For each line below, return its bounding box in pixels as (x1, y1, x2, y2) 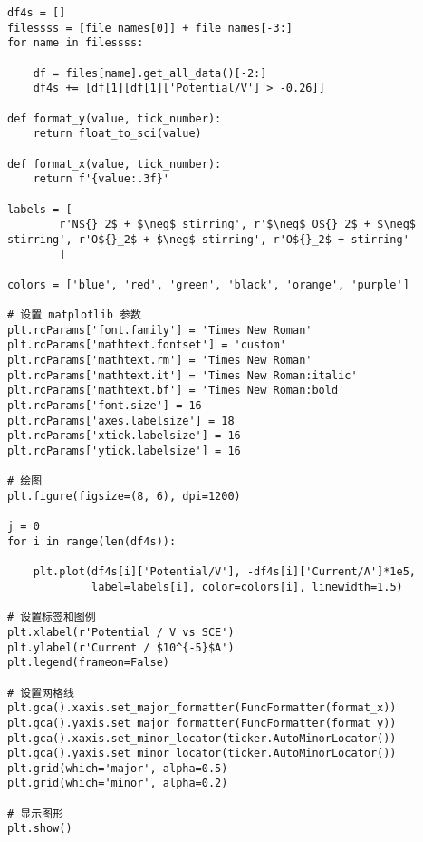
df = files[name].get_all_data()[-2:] (33, 66, 267, 80)
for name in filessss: (7, 36, 144, 50)
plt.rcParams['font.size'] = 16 (7, 399, 202, 413)
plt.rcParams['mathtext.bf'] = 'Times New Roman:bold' (7, 384, 345, 397)
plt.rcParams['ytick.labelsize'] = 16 (7, 445, 241, 458)
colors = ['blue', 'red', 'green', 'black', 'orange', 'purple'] (7, 278, 409, 291)
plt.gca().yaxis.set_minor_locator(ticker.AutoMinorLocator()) (7, 747, 397, 760)
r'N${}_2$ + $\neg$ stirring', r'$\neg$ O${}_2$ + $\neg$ (59, 218, 417, 231)
